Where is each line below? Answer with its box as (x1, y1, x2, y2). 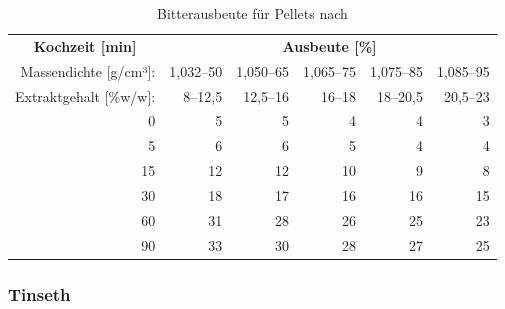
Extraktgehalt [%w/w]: (15, 85, 156, 106)
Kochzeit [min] (33, 35, 137, 56)
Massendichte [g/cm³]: (20, 60, 156, 81)
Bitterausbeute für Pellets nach (157, 3, 348, 23)
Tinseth (8, 281, 71, 306)
